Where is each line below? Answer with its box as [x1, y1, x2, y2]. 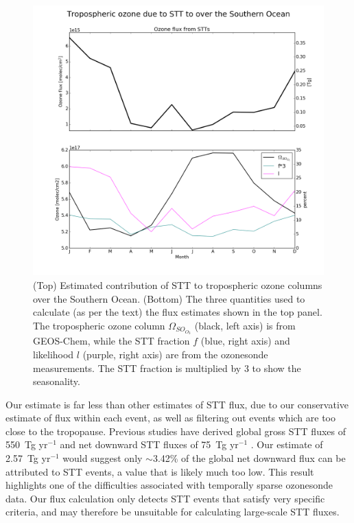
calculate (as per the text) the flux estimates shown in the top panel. [33, 305, 322, 319]
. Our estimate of [250, 437, 323, 452]
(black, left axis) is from [194, 318, 296, 332]
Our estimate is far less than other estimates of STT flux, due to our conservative [5, 397, 349, 411]
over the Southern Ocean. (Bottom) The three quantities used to [33, 291, 305, 305]
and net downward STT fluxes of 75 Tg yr [60, 437, 239, 452]
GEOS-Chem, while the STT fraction [33, 334, 190, 348]
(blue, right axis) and [200, 334, 290, 348]
